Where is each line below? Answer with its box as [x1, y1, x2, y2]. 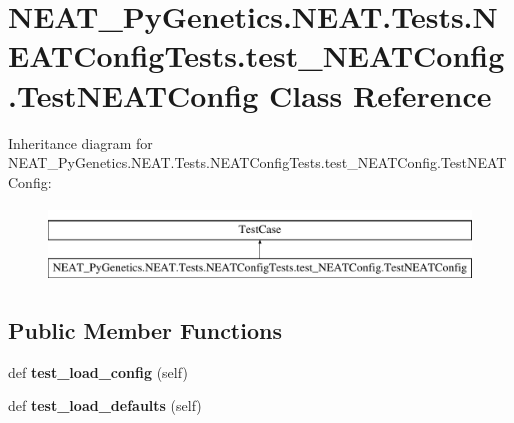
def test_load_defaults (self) [8, 395, 202, 416]
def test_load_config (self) [8, 361, 188, 382]
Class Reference [269, 74, 492, 115]
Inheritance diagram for [8, 132, 153, 153]
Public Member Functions [8, 314, 282, 345]
